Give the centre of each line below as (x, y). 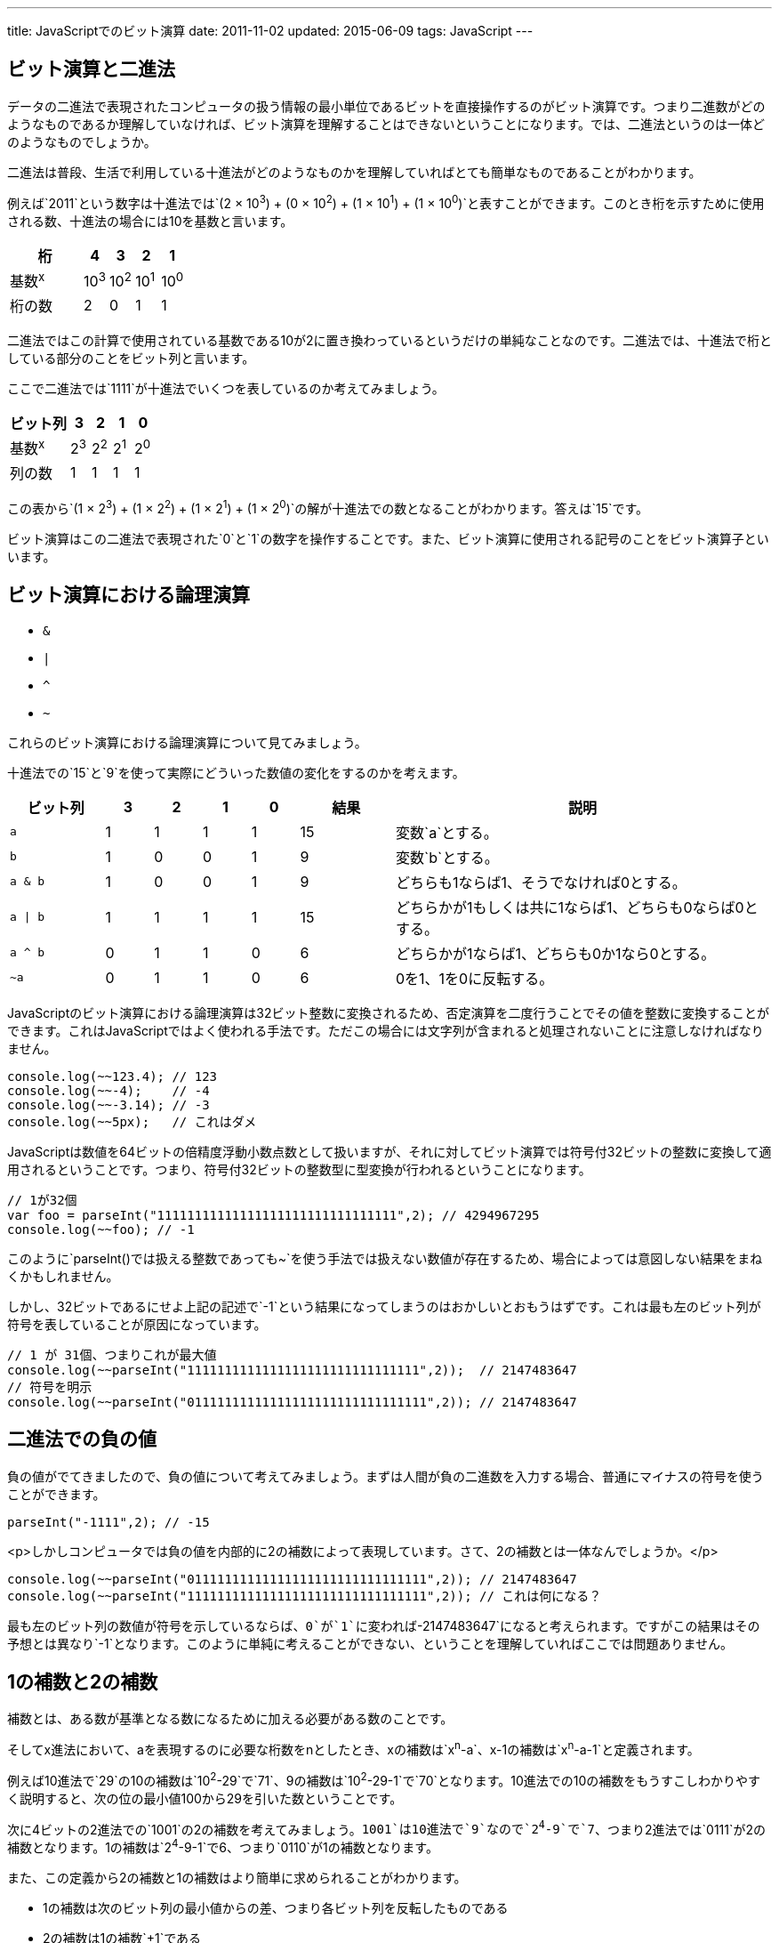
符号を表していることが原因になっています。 (137, 1324)
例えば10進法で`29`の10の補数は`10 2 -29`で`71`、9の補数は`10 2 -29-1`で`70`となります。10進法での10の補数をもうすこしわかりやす (384, 1779)
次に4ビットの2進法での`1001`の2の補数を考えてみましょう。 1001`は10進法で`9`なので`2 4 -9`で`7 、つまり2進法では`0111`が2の (387, 1828)
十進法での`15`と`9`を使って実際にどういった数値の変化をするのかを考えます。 (236, 772)
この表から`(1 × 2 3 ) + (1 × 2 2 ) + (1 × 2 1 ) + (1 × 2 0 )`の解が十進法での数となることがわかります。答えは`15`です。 (328, 507)
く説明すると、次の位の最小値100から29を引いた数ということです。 (205, 1798)
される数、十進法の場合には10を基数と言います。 (150, 221)
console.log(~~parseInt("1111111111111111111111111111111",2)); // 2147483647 (292, 1370)
